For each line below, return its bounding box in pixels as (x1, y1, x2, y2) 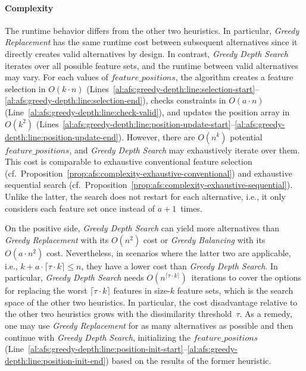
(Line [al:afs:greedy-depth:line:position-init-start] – (5, 342, 188, 355)
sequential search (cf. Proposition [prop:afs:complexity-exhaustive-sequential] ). (5, 178, 293, 191)
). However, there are (118, 130, 195, 143)
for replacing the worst (5, 284, 88, 297)
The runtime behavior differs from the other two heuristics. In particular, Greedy (5, 24, 299, 36)
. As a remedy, (239, 307, 292, 320)
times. (180, 202, 202, 214)
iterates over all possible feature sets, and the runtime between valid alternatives (5, 59, 298, 71)
